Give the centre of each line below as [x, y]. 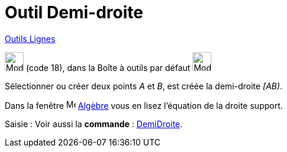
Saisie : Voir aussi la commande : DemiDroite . [94, 124]
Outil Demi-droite [74, 12]
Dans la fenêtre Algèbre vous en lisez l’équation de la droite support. [144, 105]
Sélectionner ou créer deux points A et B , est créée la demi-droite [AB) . [144, 86]
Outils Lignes [30, 38]
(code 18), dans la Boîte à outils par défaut [108, 67]
